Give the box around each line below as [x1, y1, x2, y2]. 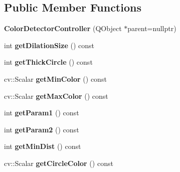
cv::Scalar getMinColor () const [4, 73, 107, 84]
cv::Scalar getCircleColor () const [4, 157, 113, 168]
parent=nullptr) [127, 23, 176, 34]
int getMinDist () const [4, 141, 81, 151]
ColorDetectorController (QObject [4, 23, 122, 34]
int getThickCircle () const [4, 57, 93, 67]
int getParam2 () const [4, 124, 79, 134]
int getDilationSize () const [4, 40, 95, 50]
